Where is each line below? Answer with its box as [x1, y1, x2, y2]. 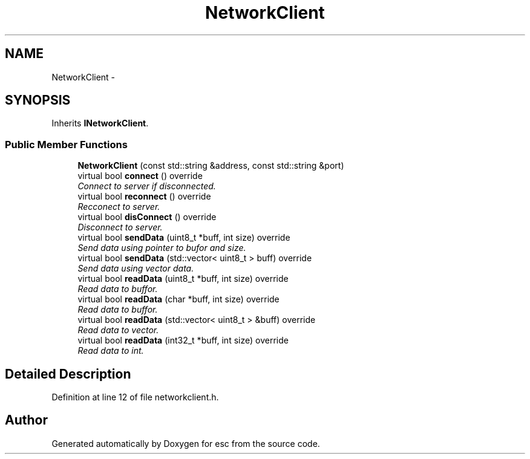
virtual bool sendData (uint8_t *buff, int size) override [77, 232, 290, 243]
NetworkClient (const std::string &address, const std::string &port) [77, 160, 344, 171]
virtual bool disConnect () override [77, 212, 217, 223]
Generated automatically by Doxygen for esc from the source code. [51, 438, 320, 449]
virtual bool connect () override [77, 171, 203, 181]
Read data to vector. [77, 325, 159, 336]
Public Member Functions [5, 138, 128, 151]
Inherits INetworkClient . [51, 118, 149, 129]
